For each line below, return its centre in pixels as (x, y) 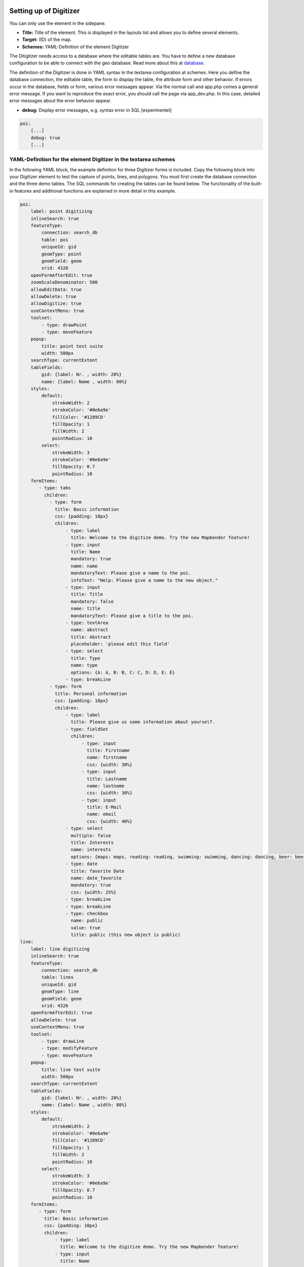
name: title (86, 609)
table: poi (55, 240)
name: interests (91, 850)
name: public (87, 921)
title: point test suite (72, 346)
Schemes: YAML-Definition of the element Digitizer (75, 47)
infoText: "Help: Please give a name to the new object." (144, 580)
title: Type (86, 658)
